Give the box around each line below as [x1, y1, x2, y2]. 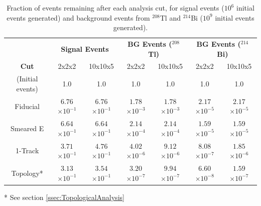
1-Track [16, 145, 39, 156]
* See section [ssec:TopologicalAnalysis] [4, 191, 124, 202]
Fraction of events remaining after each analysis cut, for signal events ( [7, 3, 224, 13]
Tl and [160, 12, 181, 23]
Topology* [11, 167, 43, 178]
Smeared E [10, 123, 44, 133]
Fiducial [15, 100, 40, 111]
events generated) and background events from [7, 12, 150, 23]
